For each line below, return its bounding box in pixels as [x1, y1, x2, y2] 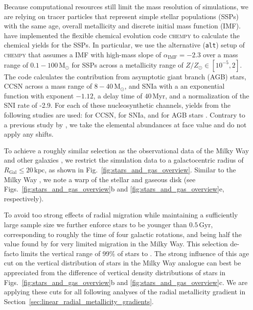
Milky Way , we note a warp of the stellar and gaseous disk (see [4, 174, 196, 184]
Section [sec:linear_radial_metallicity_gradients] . [4, 296, 154, 306]
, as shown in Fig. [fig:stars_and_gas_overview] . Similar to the [45, 164, 236, 174]
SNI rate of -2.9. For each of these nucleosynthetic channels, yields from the [4, 100, 230, 110]
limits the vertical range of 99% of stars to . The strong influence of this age [21, 248, 249, 258]
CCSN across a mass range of [4, 81, 92, 91]
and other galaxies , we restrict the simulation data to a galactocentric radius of [4, 155, 244, 165]
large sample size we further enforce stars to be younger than [4, 219, 187, 229]
